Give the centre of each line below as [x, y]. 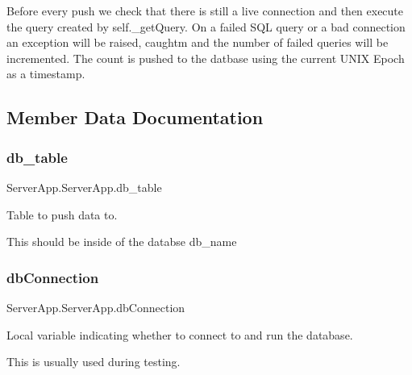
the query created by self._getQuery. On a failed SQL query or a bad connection [206, 26]
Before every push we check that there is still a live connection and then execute [205, 10]
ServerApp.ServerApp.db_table [84, 187]
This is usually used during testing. [94, 362]
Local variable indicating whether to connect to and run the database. [180, 334]
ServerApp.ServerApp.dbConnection [96, 307]
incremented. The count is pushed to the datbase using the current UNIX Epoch [206, 58]
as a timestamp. [46, 74]
